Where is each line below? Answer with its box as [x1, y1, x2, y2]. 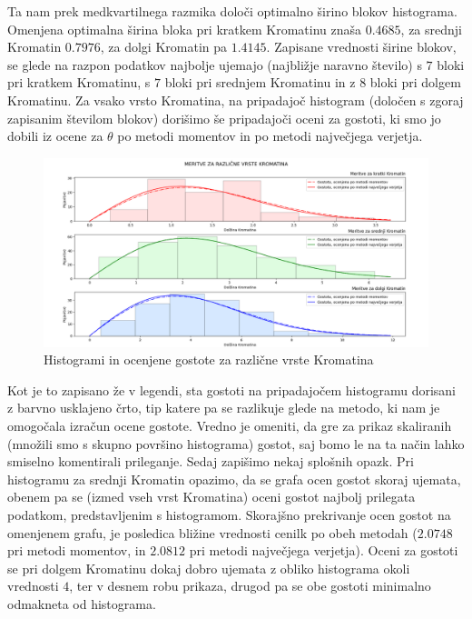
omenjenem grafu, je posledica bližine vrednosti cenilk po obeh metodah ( [7, 523, 418, 542]
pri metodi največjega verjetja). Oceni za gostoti [189, 541, 458, 560]
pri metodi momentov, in [7, 541, 146, 560]
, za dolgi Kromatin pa [100, 37, 228, 56]
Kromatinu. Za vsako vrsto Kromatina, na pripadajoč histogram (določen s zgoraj [7, 90, 464, 109]
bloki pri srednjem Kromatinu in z [164, 73, 356, 92]
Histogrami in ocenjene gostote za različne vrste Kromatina [44, 350, 374, 369]
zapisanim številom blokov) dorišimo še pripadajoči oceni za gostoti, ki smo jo [7, 108, 441, 127]
